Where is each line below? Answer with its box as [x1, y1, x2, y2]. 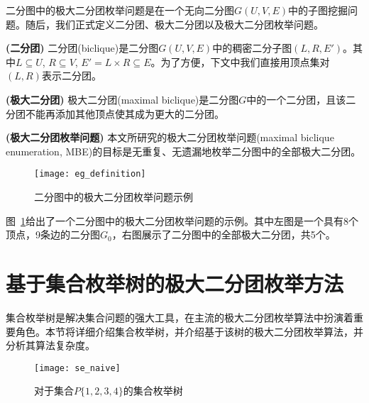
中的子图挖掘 [288, 3, 348, 17]
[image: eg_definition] [34, 169, 146, 180]
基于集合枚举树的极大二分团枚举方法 [6, 268, 344, 297]
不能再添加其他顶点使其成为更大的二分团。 [25, 106, 224, 121]
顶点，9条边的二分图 [6, 227, 100, 242]
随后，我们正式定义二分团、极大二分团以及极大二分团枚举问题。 [25, 16, 324, 31]
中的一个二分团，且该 [246, 92, 346, 106]
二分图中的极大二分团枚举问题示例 [34, 189, 193, 204]
